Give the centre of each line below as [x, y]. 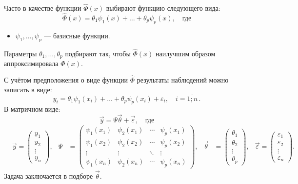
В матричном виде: [32, 109]
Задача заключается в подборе [49, 176]
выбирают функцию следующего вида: [163, 8]
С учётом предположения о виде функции [66, 80]
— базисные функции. [77, 35]
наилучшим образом [186, 53]
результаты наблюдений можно [183, 80]
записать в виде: [28, 89]
